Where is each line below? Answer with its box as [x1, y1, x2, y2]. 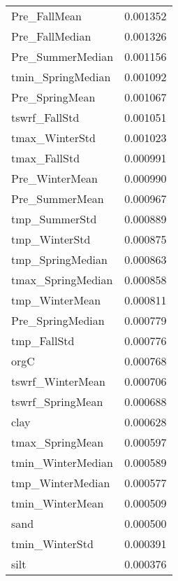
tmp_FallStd [11, 332, 75, 349]
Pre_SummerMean [11, 190, 104, 206]
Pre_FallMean [11, 8, 82, 24]
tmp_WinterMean [11, 292, 101, 308]
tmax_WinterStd [11, 129, 96, 146]
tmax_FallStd [11, 150, 80, 166]
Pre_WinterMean [11, 170, 98, 186]
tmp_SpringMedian [11, 251, 107, 267]
